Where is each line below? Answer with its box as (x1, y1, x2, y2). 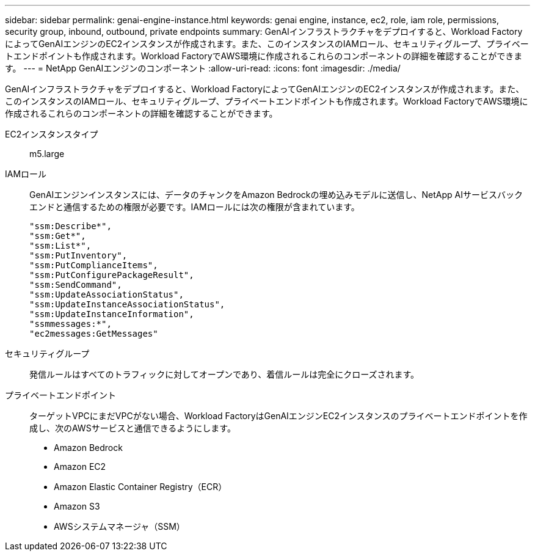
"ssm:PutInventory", (29, 251, 128, 260)
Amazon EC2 (54, 461, 106, 472)
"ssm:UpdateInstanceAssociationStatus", (29, 299, 225, 309)
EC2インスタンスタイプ (5, 129, 98, 139)
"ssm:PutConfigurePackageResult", (29, 270, 194, 280)
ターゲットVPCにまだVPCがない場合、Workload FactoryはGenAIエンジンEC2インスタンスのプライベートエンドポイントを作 (29, 411, 528, 421)
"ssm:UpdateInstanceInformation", (29, 309, 194, 319)
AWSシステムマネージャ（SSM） (54, 521, 185, 532)
